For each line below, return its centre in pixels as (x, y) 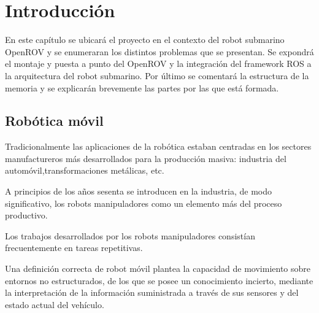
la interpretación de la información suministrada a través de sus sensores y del (152, 292)
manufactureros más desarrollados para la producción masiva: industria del (146, 158)
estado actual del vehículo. (55, 304)
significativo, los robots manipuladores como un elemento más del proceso (144, 203)
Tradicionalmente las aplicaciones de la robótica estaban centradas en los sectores (158, 146)
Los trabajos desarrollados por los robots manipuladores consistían (130, 235)
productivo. (26, 215)
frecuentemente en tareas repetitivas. (74, 248)
